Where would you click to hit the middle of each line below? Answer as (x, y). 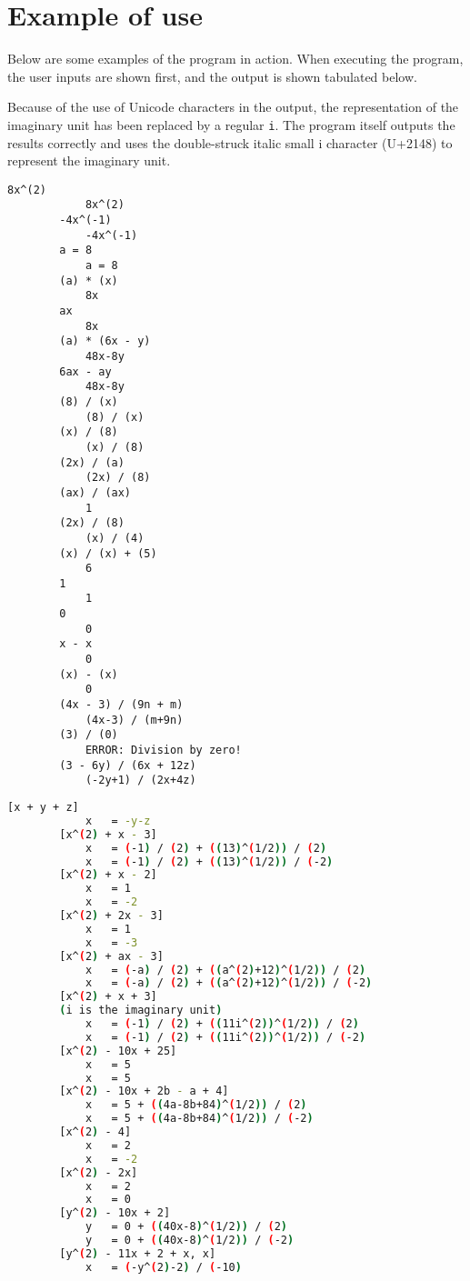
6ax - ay (85, 371)
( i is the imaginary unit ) (141, 1011)
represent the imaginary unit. (89, 160)
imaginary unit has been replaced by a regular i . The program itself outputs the (231, 124)
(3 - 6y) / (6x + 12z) (128, 765)
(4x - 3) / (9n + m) (121, 705)
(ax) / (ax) (95, 492)
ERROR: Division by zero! (163, 751)
